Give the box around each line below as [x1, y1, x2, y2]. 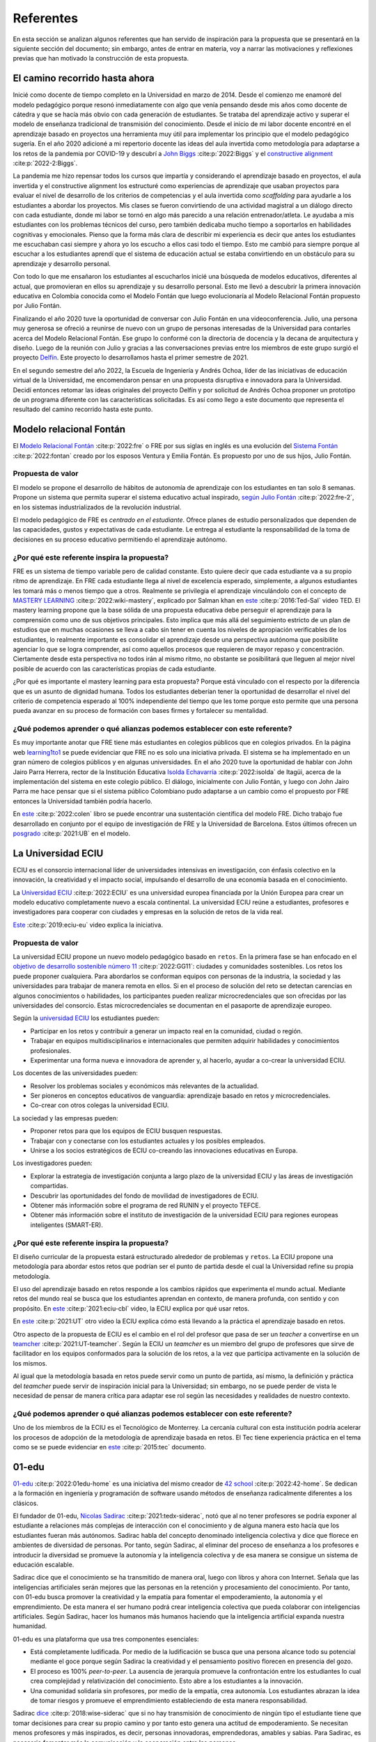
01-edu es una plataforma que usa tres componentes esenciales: [13, 1635, 199, 1643]
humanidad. [13, 1622, 47, 1631]
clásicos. [13, 1499, 38, 1507]
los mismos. [13, 1359, 48, 1367]
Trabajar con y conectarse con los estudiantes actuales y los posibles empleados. [30, 1136, 266, 1145]
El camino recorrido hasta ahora [13, 72, 155, 84]
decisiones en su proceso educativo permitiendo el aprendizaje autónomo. [13, 535, 228, 544]
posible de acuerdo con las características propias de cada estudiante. [13, 664, 217, 672]
